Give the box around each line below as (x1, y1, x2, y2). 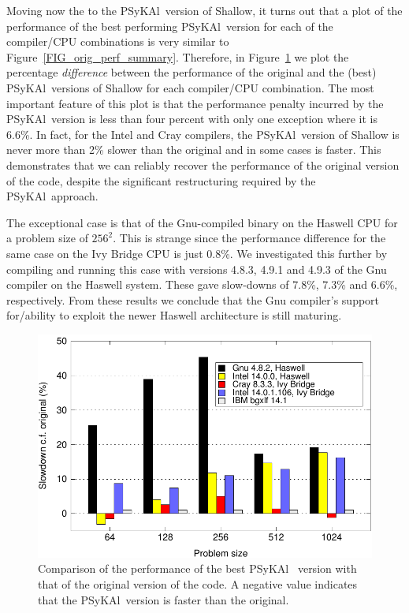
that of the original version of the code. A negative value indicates (38, 576, 358, 592)
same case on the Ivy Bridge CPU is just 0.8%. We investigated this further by (6, 245, 388, 261)
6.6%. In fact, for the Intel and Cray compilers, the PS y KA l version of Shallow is (6, 125, 400, 142)
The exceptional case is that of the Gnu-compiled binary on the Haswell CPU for (6, 214, 398, 230)
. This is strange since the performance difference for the (113, 230, 386, 246)
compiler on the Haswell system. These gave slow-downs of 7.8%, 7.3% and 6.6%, (6, 276, 398, 293)
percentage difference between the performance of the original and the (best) (6, 64, 377, 80)
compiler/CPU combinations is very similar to (6, 33, 229, 50)
